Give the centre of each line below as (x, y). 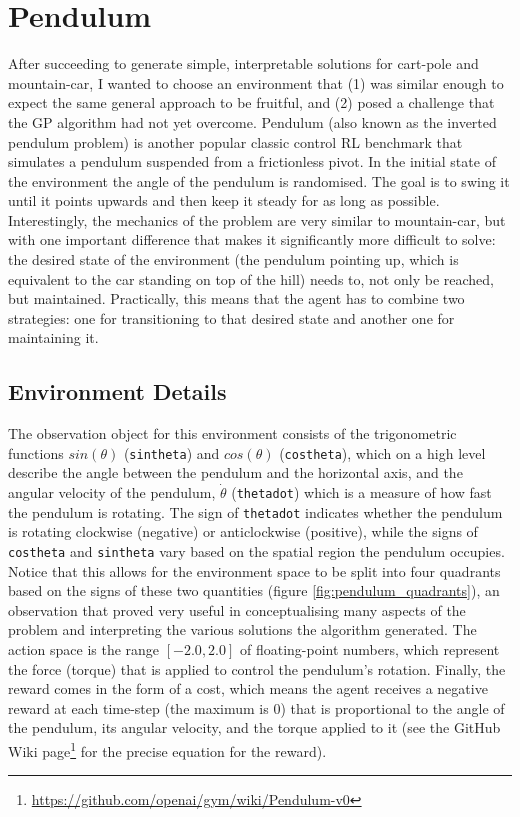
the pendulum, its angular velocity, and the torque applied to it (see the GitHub (254, 727)
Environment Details (117, 391)
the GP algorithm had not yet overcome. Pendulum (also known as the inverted (252, 121)
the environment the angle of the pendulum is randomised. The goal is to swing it (259, 180)
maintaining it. (53, 337)
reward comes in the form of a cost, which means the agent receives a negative (248, 688)
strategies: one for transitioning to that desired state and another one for (231, 317)
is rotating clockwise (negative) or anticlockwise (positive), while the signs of (243, 531)
